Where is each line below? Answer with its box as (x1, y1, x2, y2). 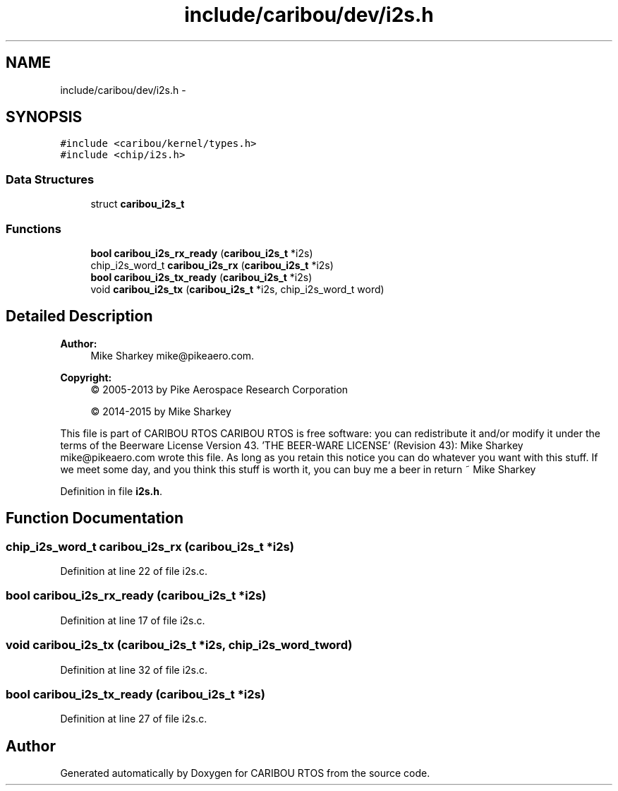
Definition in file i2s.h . (60, 484, 163, 497)
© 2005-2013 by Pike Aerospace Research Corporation (90, 383, 349, 395)
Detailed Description (6, 307, 153, 326)
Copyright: (60, 371, 112, 383)
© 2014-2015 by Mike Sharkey (90, 405, 231, 417)
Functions (6, 221, 61, 236)
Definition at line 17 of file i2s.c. (60, 614, 205, 626)
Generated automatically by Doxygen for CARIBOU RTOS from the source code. (60, 767, 430, 780)
